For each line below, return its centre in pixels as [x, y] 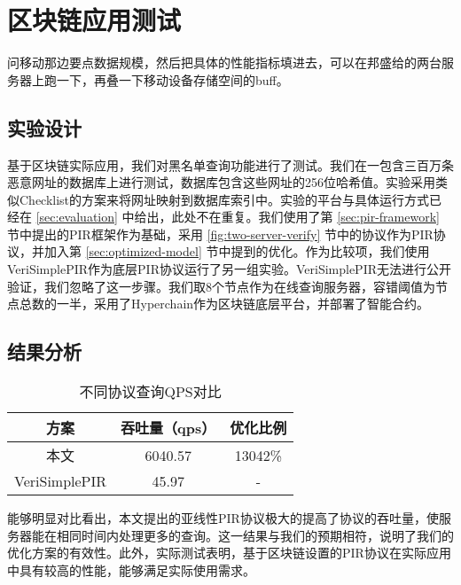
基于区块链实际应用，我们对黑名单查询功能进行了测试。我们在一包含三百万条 [230, 164]
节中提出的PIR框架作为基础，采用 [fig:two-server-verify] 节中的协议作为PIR [220, 234]
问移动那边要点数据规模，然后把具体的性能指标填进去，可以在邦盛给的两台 [224, 62]
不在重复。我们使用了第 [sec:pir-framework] [318, 217]
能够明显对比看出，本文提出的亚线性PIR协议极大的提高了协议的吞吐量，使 [223, 518]
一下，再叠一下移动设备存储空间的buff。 [172, 79]
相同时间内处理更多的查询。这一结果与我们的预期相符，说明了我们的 [255, 535]
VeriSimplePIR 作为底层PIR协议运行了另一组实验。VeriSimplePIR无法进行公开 [230, 269]
